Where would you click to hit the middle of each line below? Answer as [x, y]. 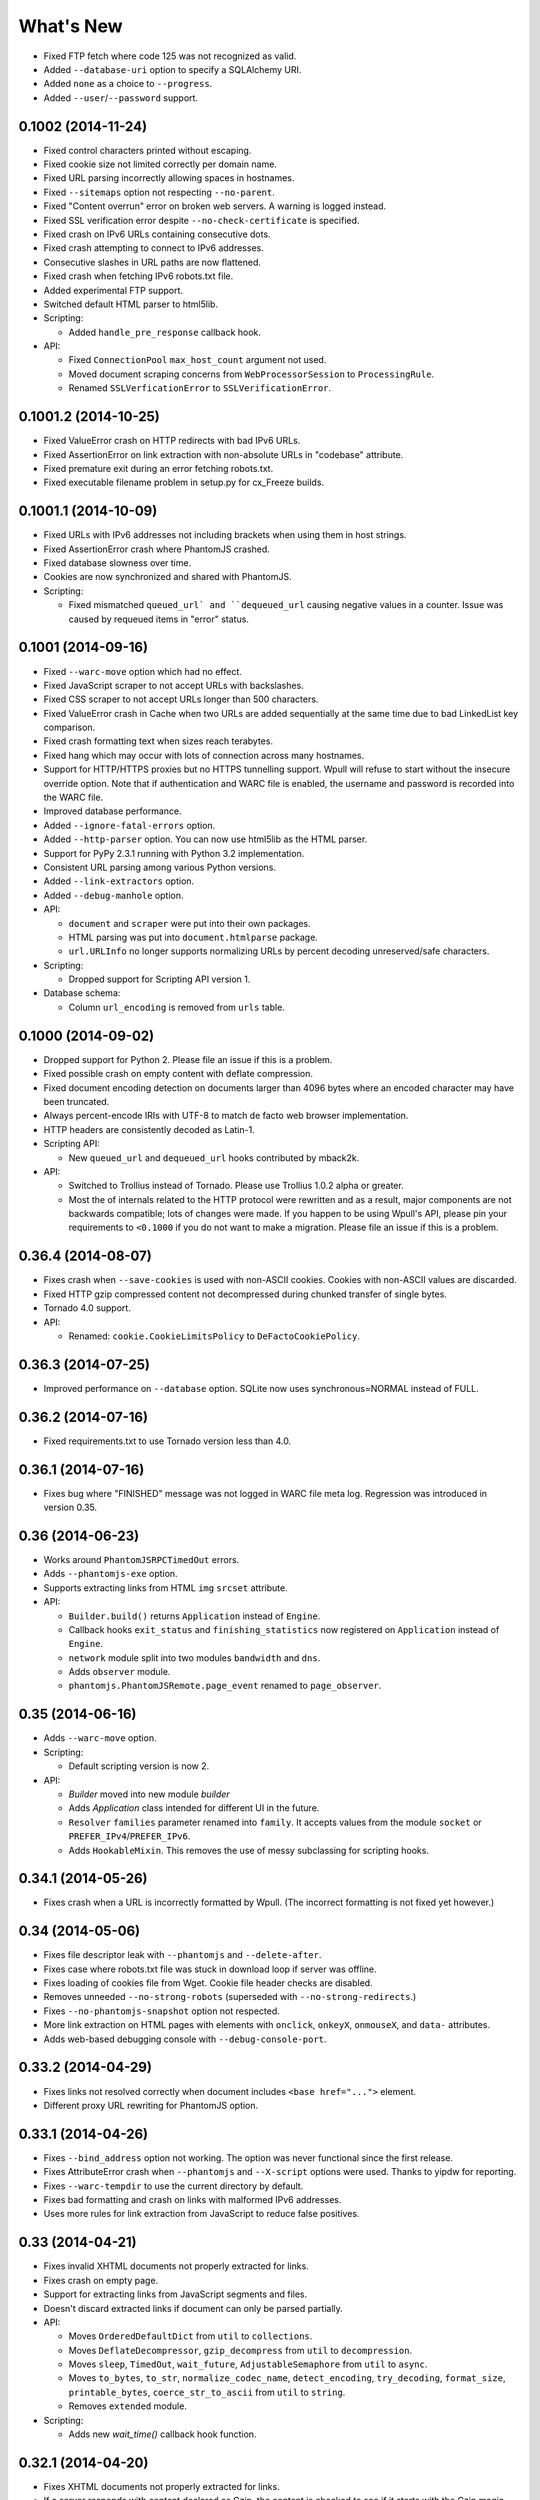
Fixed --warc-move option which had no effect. [142, 671]
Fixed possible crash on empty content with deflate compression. [178, 1074]
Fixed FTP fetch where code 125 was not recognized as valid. [170, 56]
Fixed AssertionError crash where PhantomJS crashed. [156, 549]
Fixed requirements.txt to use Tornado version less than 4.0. [167, 1441]
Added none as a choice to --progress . [128, 84]
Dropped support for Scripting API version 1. [159, 979]
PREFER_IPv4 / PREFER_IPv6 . [129, 1836]
